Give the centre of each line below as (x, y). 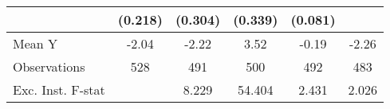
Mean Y (35, 43)
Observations (49, 66)
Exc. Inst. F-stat (59, 90)
